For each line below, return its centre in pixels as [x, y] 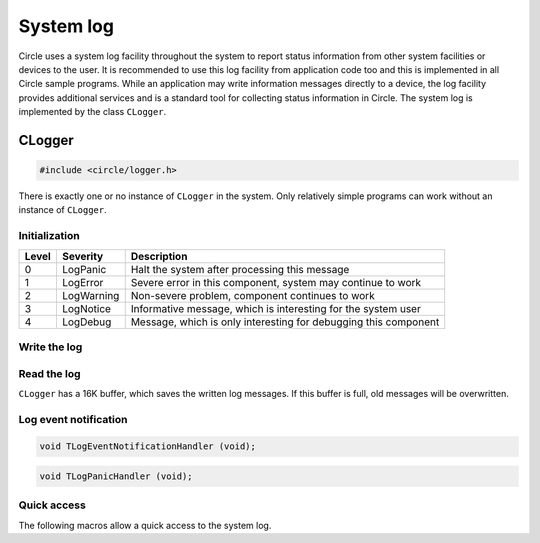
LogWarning [90, 295]
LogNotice [86, 308]
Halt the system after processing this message [240, 269]
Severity [82, 256]
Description [159, 256]
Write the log [50, 347]
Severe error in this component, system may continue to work [276, 282]
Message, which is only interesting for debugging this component [285, 322]
